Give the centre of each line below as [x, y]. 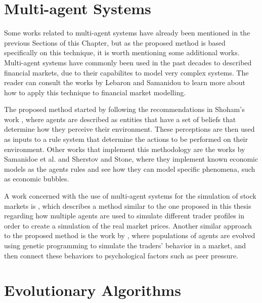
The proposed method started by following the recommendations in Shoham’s [124, 109]
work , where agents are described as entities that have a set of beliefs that [120, 119]
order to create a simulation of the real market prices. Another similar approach [128, 225]
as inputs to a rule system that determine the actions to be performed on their [126, 139]
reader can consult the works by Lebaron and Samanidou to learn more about [125, 82]
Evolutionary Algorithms [93, 290]
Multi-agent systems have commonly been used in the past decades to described [128, 62]
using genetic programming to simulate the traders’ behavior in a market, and [125, 245]
